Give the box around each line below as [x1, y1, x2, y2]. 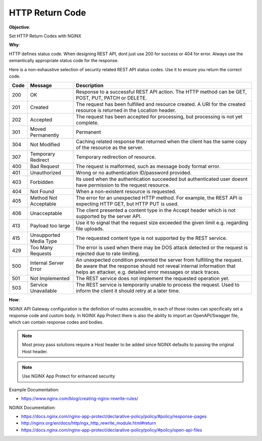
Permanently [30, 132, 59, 139]
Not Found [30, 188, 54, 195]
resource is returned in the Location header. [76, 107, 177, 114]
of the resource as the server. [76, 144, 144, 151]
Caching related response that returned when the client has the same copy [76, 138, 247, 145]
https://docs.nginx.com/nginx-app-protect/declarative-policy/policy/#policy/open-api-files [21, 427, 202, 433]
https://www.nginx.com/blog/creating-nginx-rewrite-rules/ [21, 395, 138, 402]
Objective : [9, 24, 31, 30]
